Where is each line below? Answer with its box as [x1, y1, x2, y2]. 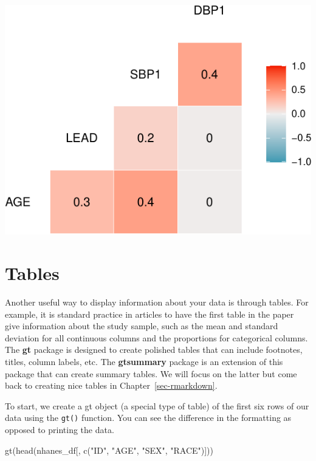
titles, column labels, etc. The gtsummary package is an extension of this [5, 355, 283, 367]
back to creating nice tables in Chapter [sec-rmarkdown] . [5, 379, 218, 392]
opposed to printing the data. [5, 423, 114, 435]
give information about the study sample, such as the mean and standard [5, 319, 278, 332]
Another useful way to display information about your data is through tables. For [5, 295, 309, 308]
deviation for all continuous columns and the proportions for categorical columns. [5, 331, 308, 344]
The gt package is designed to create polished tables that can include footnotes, [5, 343, 303, 356]
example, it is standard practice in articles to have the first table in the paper [5, 307, 294, 320]
